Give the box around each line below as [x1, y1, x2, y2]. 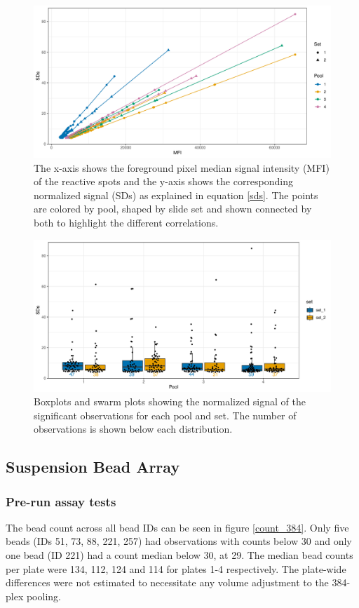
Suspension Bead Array [6, 456, 180, 478]
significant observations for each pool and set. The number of [34, 407, 297, 422]
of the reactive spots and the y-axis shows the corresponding [34, 174, 294, 189]
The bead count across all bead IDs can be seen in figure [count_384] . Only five [6, 520, 349, 534]
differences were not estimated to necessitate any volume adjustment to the [6, 575, 329, 590]
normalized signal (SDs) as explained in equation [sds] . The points [34, 187, 318, 202]
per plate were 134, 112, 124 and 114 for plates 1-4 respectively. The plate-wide [6, 561, 346, 576]
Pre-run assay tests [6, 492, 116, 510]
